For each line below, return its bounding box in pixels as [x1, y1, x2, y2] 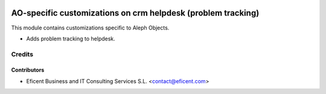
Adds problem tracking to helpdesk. [26, 35, 116, 42]
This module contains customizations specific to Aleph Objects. [11, 24, 170, 31]
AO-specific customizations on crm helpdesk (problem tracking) [11, 8, 260, 18]
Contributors [11, 66, 45, 74]
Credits [11, 50, 33, 58]
